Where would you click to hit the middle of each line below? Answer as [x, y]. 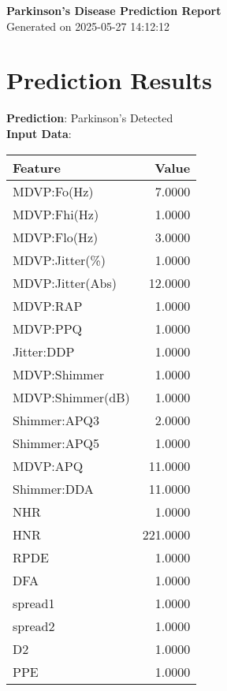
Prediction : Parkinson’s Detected [90, 118]
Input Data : [39, 133]
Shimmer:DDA [53, 488]
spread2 [34, 626]
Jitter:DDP [44, 351]
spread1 [34, 603]
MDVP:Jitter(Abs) [65, 282]
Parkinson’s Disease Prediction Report [114, 10]
